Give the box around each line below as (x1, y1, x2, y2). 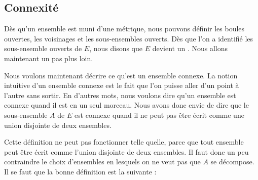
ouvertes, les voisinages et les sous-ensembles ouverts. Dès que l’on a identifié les (4, 33, 253, 43)
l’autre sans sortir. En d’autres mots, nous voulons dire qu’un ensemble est (4, 89, 236, 100)
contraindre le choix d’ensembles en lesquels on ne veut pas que (4, 156, 201, 167)
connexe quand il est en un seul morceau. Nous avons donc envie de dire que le (4, 100, 249, 110)
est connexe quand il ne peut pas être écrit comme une (74, 109, 244, 120)
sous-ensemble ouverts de (4, 43, 82, 54)
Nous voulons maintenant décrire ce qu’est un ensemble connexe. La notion (4, 70, 238, 80)
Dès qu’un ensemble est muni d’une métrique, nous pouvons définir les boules (4, 23, 245, 34)
